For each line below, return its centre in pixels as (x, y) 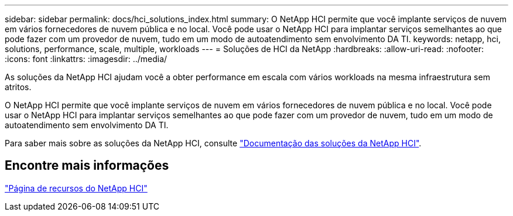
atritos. (18, 87)
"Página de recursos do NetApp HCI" (76, 188)
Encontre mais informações (87, 166)
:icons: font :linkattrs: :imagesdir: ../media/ (86, 59)
